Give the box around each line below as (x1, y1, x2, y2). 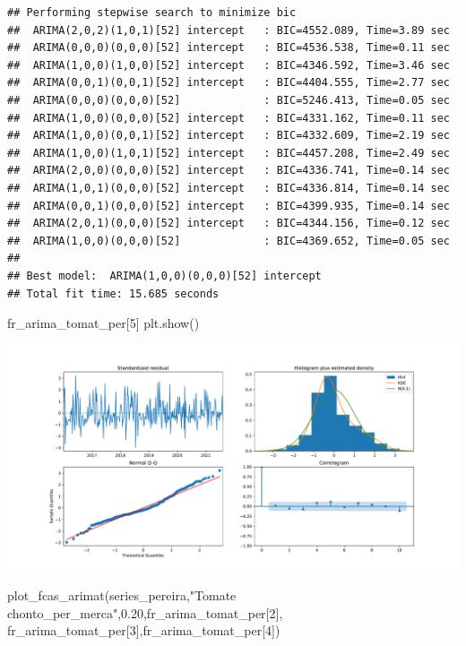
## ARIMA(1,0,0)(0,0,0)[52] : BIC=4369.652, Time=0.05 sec (7, 234, 450, 247)
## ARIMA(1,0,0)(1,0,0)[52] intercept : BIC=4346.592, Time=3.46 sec (7, 58, 450, 72)
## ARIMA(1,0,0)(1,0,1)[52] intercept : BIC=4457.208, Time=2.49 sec (7, 146, 450, 159)
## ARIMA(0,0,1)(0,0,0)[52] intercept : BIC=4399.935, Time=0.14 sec (7, 199, 450, 212)
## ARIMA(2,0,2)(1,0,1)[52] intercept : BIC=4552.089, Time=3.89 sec (7, 23, 450, 37)
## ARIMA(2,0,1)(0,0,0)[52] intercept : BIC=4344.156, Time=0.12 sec (7, 217, 450, 230)
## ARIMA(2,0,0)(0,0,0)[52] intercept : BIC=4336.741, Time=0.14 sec (7, 164, 450, 177)
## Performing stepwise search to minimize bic (7, 6, 297, 19)
